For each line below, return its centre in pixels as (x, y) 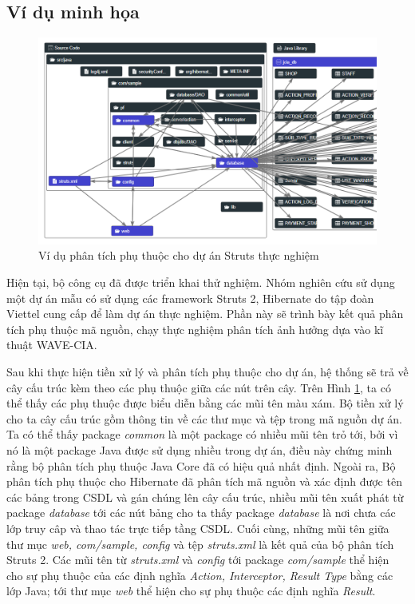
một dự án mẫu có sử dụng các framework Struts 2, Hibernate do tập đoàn (190, 298)
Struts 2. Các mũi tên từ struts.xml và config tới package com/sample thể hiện (198, 560)
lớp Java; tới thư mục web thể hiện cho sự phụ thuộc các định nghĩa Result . (191, 591)
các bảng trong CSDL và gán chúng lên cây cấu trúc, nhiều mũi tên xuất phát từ (205, 497)
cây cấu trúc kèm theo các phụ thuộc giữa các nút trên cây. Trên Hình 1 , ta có (199, 387)
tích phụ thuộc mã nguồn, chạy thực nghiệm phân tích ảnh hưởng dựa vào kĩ (195, 329)
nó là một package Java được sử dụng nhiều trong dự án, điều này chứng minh (200, 449)
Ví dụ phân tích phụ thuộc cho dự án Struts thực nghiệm (179, 255)
